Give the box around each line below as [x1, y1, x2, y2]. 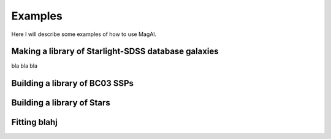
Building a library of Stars [11, 98, 110, 108]
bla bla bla [11, 62, 38, 69]
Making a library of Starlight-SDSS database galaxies [11, 46, 219, 57]
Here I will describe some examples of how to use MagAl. [11, 30, 156, 38]
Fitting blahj [11, 117, 58, 127]
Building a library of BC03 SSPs [11, 78, 134, 88]
